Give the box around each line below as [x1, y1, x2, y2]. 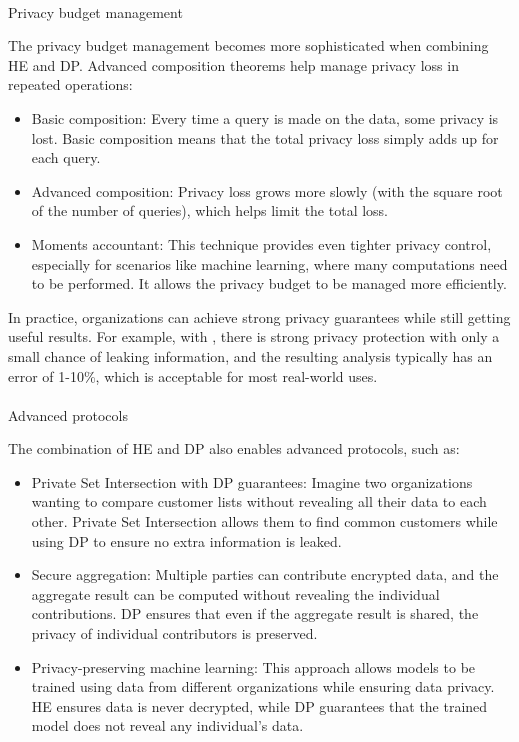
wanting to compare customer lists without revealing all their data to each [31, 491, 487, 512]
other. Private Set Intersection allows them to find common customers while [31, 511, 498, 532]
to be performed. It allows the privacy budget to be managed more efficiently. [31, 273, 507, 294]
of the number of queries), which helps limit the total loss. [31, 200, 389, 221]
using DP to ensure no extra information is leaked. [31, 530, 342, 551]
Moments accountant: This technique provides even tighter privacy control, [31, 233, 492, 254]
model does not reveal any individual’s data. [31, 715, 304, 736]
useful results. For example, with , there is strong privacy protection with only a [8, 326, 500, 347]
